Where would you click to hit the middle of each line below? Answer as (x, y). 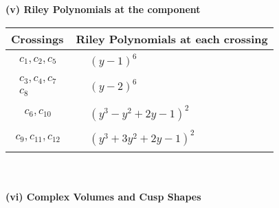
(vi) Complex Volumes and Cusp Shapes (103, 197)
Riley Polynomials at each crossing (172, 38)
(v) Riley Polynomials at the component (103, 9)
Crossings (37, 38)
